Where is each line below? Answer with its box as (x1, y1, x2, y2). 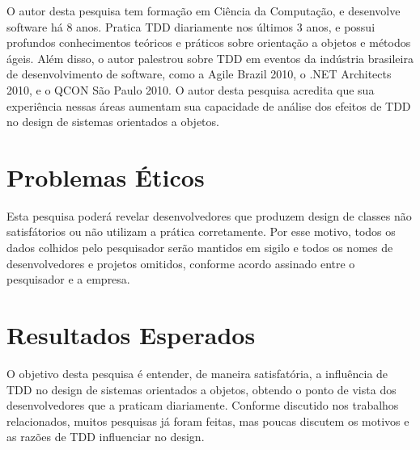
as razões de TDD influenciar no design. (6, 428, 205, 445)
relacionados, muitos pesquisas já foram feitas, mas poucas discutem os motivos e (6, 412, 409, 429)
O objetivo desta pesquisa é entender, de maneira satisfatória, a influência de (6, 364, 388, 381)
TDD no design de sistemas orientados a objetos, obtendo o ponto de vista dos (6, 381, 397, 397)
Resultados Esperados (6, 318, 256, 351)
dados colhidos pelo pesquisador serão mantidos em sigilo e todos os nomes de (6, 239, 393, 256)
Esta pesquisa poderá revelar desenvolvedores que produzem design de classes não (6, 207, 412, 224)
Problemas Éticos (6, 160, 205, 193)
